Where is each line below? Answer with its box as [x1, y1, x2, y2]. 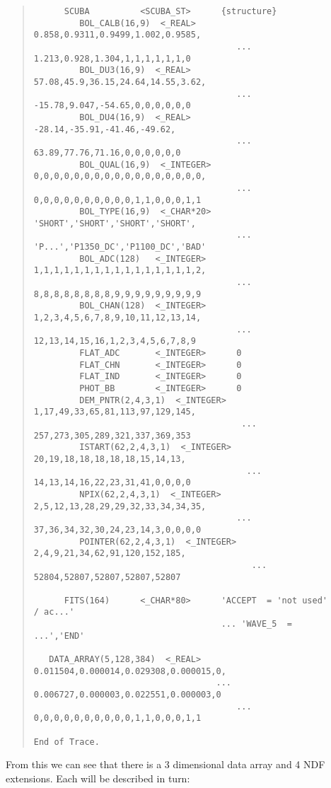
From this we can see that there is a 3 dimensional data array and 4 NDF [6, 757, 325, 772]
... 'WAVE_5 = [221, 619, 292, 630]
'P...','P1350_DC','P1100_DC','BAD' [33, 242, 207, 253]
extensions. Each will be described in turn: [6, 770, 190, 785]
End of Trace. [33, 736, 100, 747]
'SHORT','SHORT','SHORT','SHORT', [33, 218, 196, 228]
